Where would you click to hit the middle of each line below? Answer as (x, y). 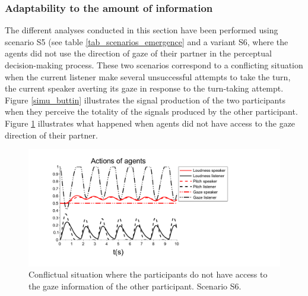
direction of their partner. (51, 135)
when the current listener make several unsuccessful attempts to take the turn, (148, 76)
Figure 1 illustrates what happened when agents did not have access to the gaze (150, 123)
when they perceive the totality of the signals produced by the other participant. (151, 111)
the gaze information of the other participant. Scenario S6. (135, 286)
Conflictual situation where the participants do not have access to (148, 274)
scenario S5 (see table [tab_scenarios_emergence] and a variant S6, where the (147, 41)
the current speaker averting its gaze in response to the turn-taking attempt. (144, 88)
